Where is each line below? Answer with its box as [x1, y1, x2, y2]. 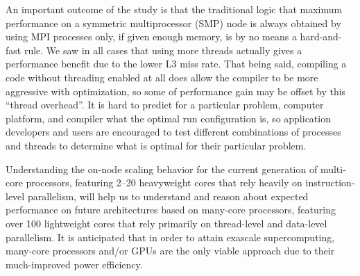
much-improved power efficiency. [6, 257, 143, 271]
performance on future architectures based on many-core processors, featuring [6, 202, 336, 217]
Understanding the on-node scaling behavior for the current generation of [6, 161, 318, 176]
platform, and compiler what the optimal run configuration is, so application [6, 111, 331, 125]
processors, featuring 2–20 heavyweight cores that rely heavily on [26, 175, 302, 190]
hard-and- [300, 29, 342, 44]
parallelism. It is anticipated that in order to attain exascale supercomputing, [6, 229, 335, 244]
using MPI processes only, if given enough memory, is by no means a [6, 29, 297, 44]
